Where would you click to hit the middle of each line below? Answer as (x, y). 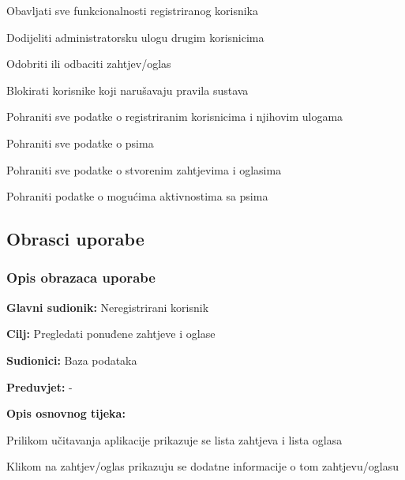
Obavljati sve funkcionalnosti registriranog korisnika (133, 10)
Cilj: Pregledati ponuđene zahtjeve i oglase (111, 334)
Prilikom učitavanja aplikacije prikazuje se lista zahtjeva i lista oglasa (174, 439)
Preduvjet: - (39, 386)
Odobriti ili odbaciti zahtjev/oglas (89, 64)
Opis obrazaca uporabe (81, 277)
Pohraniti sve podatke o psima (80, 142)
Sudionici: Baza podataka (72, 360)
